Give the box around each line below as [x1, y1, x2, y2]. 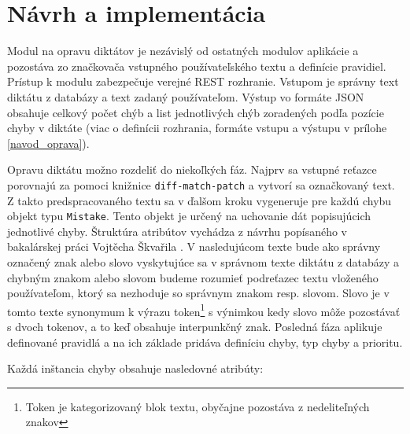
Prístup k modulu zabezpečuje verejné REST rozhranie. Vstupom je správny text [7, 73, 399, 90]
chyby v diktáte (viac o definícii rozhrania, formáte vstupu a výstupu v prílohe [7, 120, 387, 136]
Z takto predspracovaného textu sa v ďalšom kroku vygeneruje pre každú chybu [7, 192, 392, 208]
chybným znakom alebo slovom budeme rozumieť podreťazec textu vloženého [7, 269, 379, 285]
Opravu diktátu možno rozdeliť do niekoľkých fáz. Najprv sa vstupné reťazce [7, 161, 377, 178]
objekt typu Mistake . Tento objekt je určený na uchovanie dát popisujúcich [7, 208, 371, 224]
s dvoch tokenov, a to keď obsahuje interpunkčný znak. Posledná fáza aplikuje [7, 318, 382, 334]
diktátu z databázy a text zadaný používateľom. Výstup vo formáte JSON [7, 88, 364, 105]
